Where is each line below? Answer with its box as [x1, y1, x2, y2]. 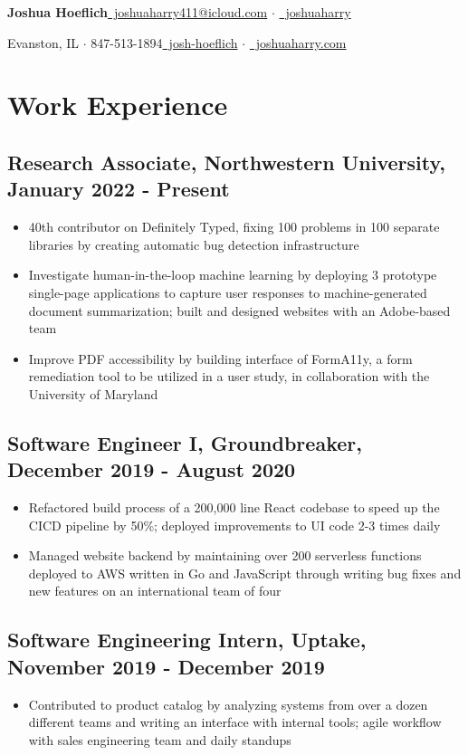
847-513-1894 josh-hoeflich [91, 33, 238, 52]
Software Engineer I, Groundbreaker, [7, 428, 362, 456]
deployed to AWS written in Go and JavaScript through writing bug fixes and [28, 563, 462, 582]
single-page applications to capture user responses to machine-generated [28, 282, 427, 301]
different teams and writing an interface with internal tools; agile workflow [28, 712, 442, 731]
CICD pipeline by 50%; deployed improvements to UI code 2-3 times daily [28, 515, 441, 534]
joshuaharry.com [255, 33, 347, 52]
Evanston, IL [7, 33, 80, 52]
